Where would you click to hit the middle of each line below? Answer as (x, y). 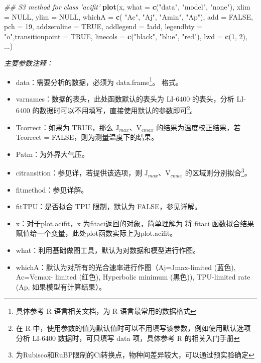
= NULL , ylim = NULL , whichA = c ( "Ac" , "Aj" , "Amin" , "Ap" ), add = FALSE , (128, 16)
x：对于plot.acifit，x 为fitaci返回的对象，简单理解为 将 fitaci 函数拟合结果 (135, 223)
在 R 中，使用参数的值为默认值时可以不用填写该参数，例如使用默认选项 (133, 328)
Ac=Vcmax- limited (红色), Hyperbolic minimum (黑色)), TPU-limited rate (133, 277)
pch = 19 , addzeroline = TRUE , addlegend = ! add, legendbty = (103, 26)
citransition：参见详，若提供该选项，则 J (82, 173)
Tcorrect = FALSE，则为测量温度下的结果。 (87, 137)
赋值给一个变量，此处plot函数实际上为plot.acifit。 (96, 233)
